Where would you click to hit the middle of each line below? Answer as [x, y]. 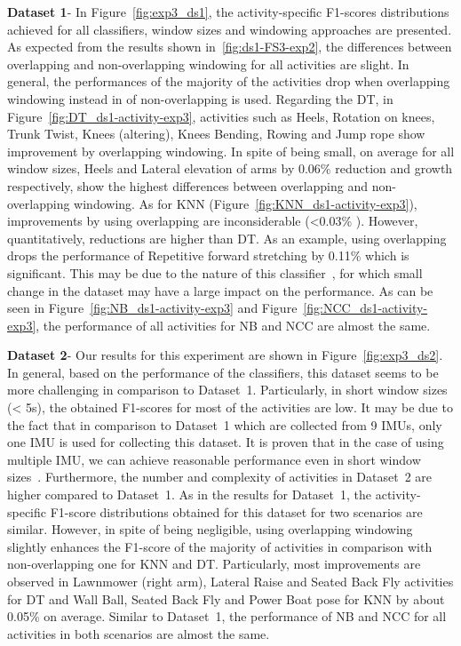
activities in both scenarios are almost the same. [139, 633]
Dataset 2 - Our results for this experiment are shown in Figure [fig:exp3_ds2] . [225, 355]
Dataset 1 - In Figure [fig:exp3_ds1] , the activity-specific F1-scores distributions [228, 12]
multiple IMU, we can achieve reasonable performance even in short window [214, 459]
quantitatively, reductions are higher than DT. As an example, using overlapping [227, 238]
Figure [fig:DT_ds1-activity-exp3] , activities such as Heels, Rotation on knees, [221, 116]
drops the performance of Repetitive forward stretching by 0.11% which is [208, 255]
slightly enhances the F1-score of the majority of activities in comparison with [220, 546]
